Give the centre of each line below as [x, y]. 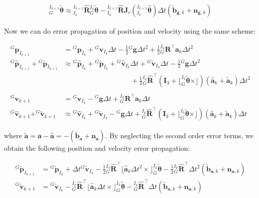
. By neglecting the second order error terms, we [179, 135]
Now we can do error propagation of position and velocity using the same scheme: [130, 31]
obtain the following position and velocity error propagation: [97, 148]
